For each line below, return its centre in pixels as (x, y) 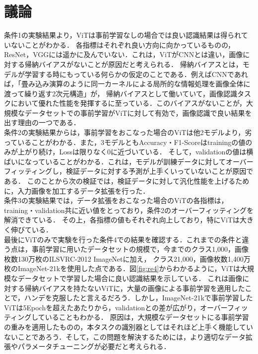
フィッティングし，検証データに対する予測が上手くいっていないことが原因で (129, 171)
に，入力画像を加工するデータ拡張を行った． (77, 190)
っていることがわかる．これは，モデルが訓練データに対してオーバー (142, 161)
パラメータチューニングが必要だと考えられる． (94, 346)
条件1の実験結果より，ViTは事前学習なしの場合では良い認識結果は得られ (123, 35)
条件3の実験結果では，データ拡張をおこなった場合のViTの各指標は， (116, 200)
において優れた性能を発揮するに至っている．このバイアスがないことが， (129, 103)
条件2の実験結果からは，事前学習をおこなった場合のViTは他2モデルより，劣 (128, 132)
